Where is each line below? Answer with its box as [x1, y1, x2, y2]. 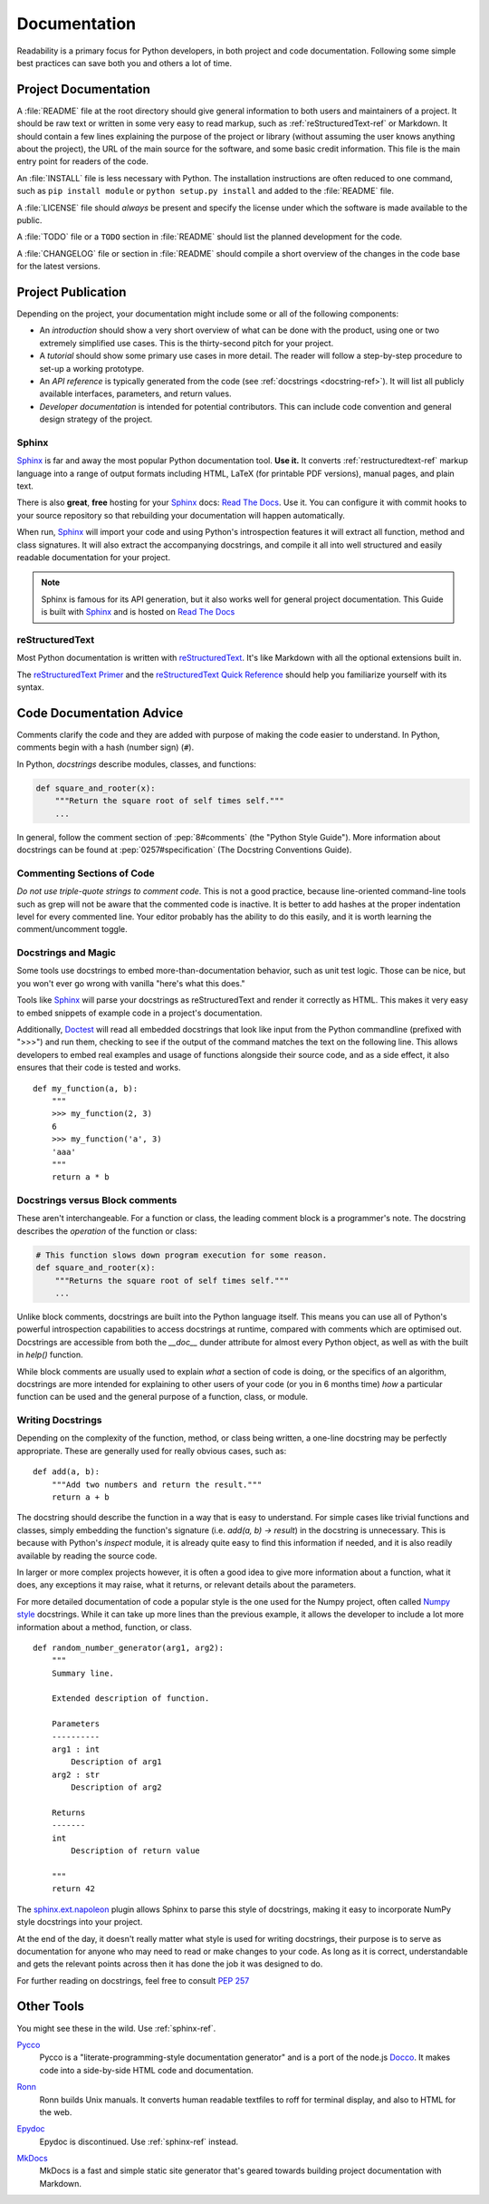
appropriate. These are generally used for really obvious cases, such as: [16, 1445, 287, 1456]
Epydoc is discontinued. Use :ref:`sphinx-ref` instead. [39, 2136, 239, 2147]
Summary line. [51, 1668, 115, 1678]
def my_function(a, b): [33, 1083, 139, 1093]
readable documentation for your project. [16, 552, 171, 563]
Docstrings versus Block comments [16, 1194, 177, 1207]
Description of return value [71, 1846, 201, 1856]
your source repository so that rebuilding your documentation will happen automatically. [16, 510, 346, 520]
